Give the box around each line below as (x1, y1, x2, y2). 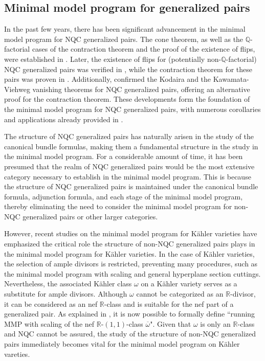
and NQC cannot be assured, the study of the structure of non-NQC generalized (4, 328, 256, 339)
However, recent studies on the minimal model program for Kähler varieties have (4, 228, 257, 239)
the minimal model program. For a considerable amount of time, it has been (4, 151, 243, 162)
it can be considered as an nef (4, 298, 98, 309)
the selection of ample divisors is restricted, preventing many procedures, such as (4, 258, 258, 269)
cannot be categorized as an (136, 288, 224, 299)
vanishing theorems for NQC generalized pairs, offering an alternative (32, 83, 250, 94)
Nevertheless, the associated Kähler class (4, 278, 132, 289)
